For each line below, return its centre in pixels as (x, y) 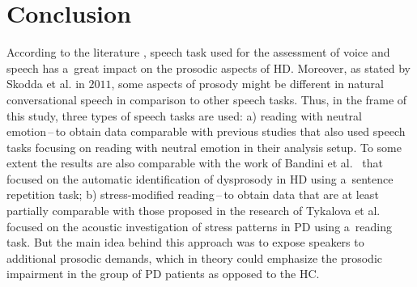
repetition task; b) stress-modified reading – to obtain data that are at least (193, 194)
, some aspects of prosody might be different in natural (247, 84)
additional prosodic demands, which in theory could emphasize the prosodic (195, 257)
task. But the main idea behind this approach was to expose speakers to (185, 242)
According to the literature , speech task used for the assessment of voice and (198, 52)
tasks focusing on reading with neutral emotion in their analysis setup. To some (204, 147)
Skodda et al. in (46, 84)
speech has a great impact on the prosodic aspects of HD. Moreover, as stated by (208, 68)
